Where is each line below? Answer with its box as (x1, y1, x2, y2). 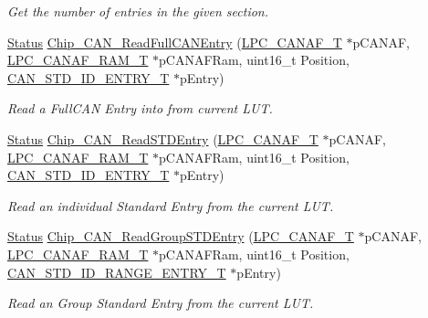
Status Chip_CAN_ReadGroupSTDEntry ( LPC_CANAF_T (7, 227, 354, 246)
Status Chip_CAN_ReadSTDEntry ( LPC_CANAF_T (7, 129, 318, 148)
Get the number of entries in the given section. (7, 2, 269, 20)
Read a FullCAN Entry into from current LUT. (7, 99, 273, 118)
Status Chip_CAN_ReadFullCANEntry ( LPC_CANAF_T (7, 32, 342, 51)
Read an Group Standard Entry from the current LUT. (7, 293, 314, 313)
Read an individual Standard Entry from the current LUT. (7, 196, 334, 215)
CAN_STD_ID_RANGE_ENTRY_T (7, 262, 226, 281)
